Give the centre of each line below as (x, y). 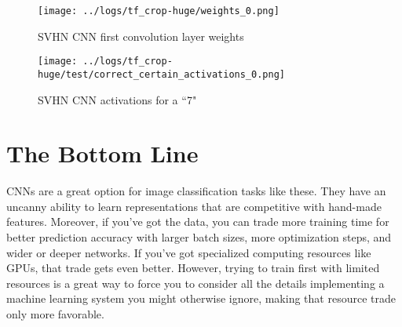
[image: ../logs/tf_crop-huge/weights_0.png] (159, 11)
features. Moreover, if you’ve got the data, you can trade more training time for (198, 222)
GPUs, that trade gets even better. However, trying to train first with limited (193, 268)
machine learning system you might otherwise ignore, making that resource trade (201, 298)
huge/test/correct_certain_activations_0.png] (161, 74)
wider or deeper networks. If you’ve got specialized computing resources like (189, 252)
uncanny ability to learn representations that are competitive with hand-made (194, 206)
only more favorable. (55, 314)
